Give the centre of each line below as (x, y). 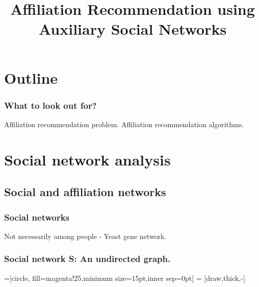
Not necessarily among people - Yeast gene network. (85, 236)
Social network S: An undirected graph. (87, 259)
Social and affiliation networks (85, 192)
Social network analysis (87, 159)
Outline (31, 77)
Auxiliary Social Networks (133, 29)
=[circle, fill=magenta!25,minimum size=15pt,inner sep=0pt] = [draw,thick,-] (125, 278)
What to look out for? (50, 105)
